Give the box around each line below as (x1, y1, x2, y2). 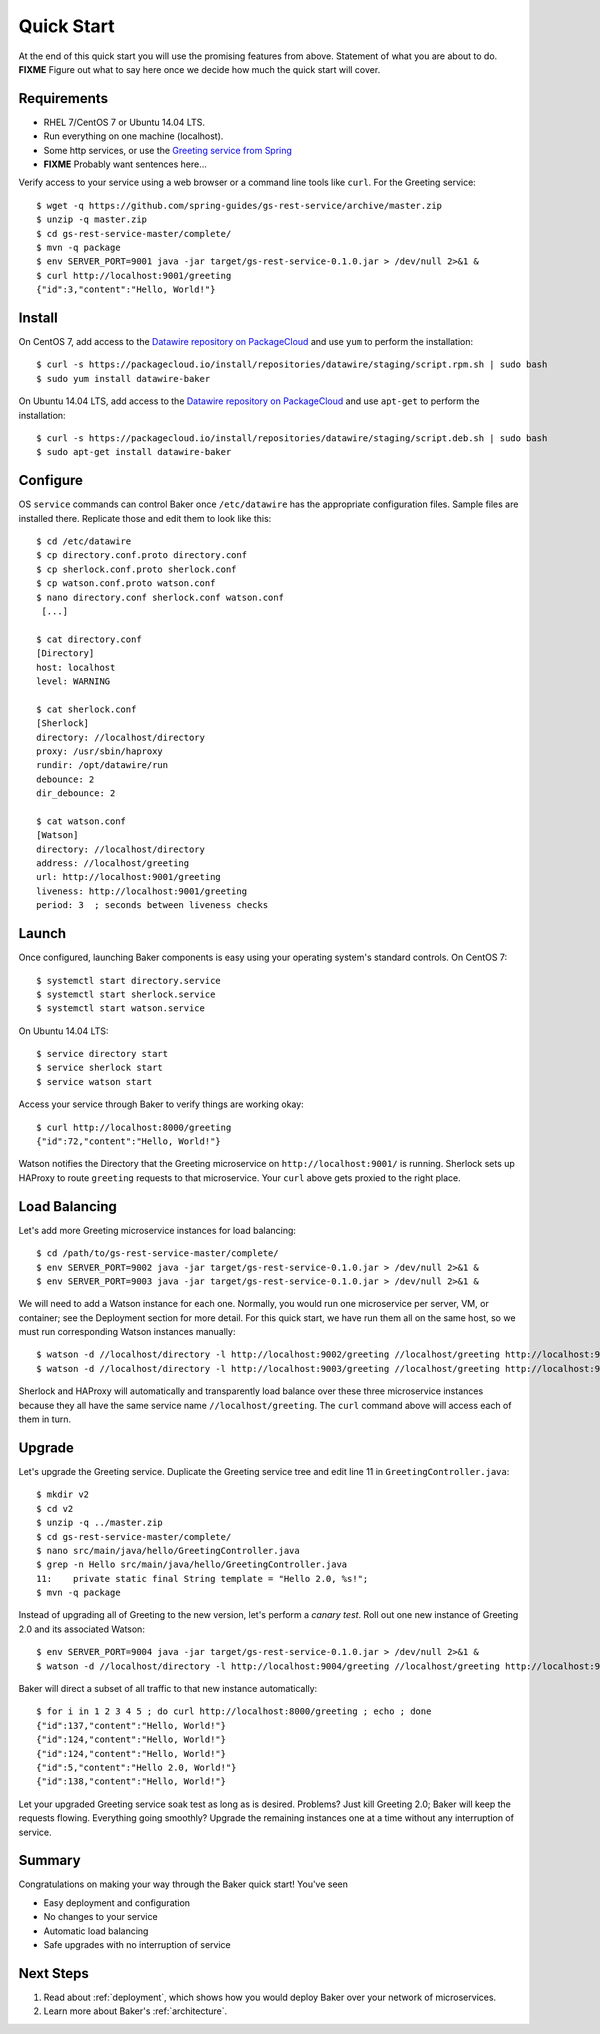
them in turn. (18, 1413, 72, 1425)
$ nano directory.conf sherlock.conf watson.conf (36, 591, 285, 603)
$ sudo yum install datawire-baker (36, 373, 211, 384)
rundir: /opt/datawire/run (36, 760, 169, 771)
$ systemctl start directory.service (36, 975, 222, 986)
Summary (18, 1852, 81, 1869)
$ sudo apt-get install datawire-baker (36, 446, 232, 458)
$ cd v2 (36, 1503, 74, 1514)
